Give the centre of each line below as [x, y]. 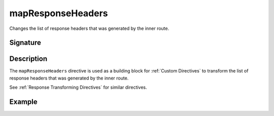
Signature [25, 43]
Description [28, 59]
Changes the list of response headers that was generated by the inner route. [89, 28]
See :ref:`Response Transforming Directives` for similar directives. [78, 87]
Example [23, 102]
